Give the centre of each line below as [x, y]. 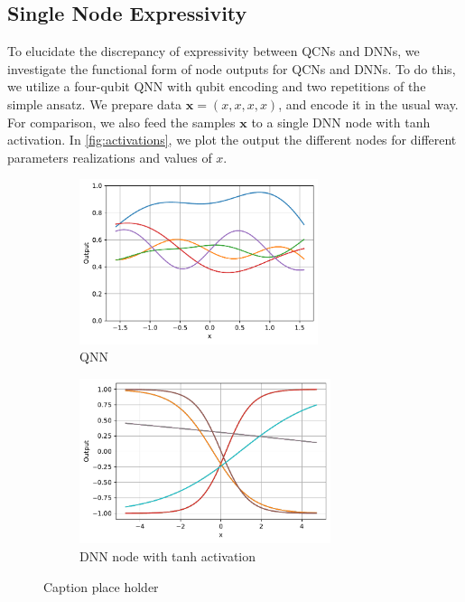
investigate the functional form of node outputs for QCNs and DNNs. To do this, [232, 68]
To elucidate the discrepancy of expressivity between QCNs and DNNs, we [214, 51]
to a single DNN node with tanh [341, 122]
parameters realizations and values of [110, 157]
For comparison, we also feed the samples [121, 122]
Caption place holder [101, 586]
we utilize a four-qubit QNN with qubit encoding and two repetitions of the [217, 86]
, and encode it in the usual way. [368, 103]
